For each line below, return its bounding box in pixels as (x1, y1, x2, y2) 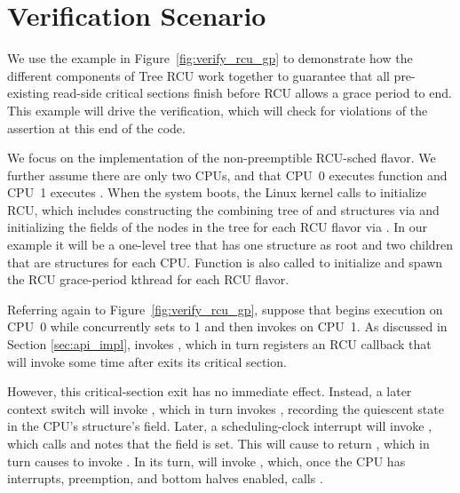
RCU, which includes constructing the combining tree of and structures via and (7, 200, 440, 219)
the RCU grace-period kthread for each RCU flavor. (7, 270, 289, 289)
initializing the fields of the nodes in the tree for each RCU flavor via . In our (7, 218, 428, 236)
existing (7, 83, 50, 102)
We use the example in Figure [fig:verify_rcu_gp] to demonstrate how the (7, 49, 413, 68)
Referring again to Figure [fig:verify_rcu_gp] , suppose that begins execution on (7, 299, 443, 318)
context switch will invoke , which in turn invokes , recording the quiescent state (7, 399, 444, 417)
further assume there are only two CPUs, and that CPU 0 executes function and (7, 165, 448, 184)
